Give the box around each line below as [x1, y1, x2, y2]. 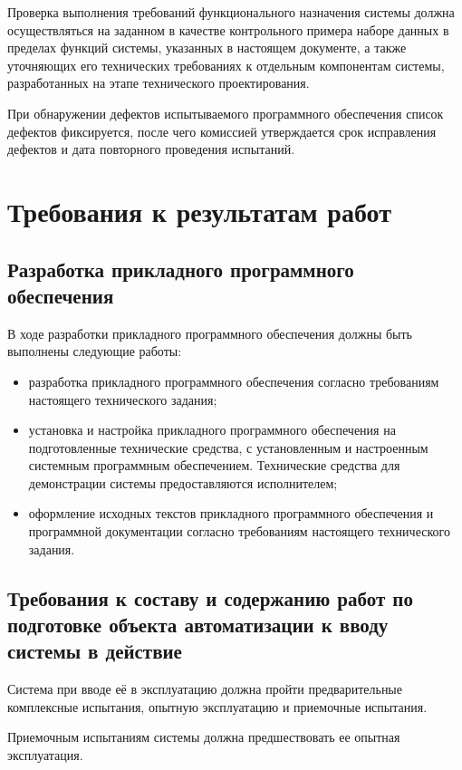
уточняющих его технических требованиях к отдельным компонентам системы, [7, 55, 445, 74]
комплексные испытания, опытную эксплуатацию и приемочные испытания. [7, 697, 428, 716]
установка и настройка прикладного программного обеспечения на [28, 420, 396, 439]
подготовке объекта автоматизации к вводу [7, 611, 389, 639]
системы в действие [7, 637, 182, 665]
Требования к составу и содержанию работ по [7, 583, 413, 611]
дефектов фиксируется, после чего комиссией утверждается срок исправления [7, 121, 437, 140]
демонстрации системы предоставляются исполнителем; [28, 473, 338, 492]
